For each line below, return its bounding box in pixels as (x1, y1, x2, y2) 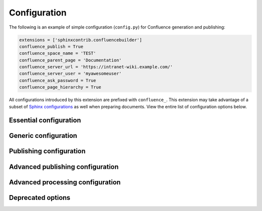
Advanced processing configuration (9, 178, 121, 186)
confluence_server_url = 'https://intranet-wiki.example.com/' (19, 64, 173, 70)
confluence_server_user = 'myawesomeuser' (19, 71, 122, 76)
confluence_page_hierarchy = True (19, 85, 101, 90)
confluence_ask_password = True (19, 77, 97, 83)
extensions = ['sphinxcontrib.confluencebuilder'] (19, 37, 143, 43)
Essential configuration (9, 116, 81, 124)
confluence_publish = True (19, 44, 83, 49)
